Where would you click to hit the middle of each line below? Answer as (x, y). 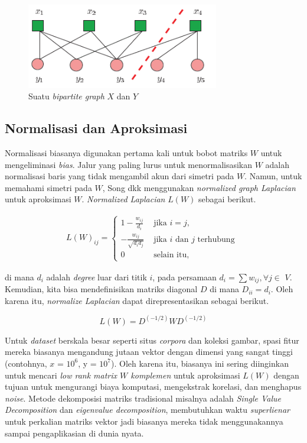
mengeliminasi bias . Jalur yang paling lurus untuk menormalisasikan (129, 164)
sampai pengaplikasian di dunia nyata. (74, 433)
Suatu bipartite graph (66, 96)
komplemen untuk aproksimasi (185, 375)
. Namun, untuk (273, 176)
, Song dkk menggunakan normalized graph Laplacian (199, 187)
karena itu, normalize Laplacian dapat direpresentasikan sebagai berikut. (137, 300)
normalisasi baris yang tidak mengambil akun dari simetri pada (120, 176)
